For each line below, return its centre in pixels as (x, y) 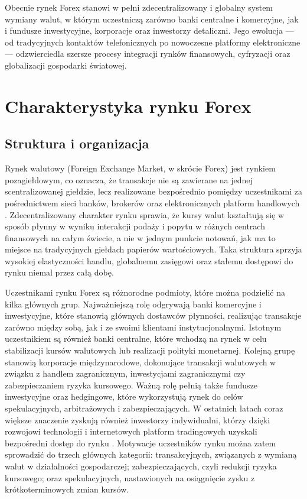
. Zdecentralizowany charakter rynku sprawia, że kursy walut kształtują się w (145, 214)
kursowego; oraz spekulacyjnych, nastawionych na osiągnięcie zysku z (130, 477)
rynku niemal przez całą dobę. (59, 272)
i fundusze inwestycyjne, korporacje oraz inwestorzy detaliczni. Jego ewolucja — (149, 30)
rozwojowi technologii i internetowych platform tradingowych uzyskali (131, 431)
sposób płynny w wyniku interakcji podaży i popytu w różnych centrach (135, 226)
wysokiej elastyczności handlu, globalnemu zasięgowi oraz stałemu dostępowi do (149, 260)
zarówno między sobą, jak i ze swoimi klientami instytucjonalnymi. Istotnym (143, 327)
